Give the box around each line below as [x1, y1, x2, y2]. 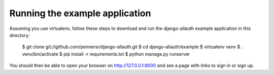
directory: [9, 32, 30, 38]
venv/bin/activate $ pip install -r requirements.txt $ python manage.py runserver [22, 51, 190, 57]
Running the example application [9, 8, 151, 19]
